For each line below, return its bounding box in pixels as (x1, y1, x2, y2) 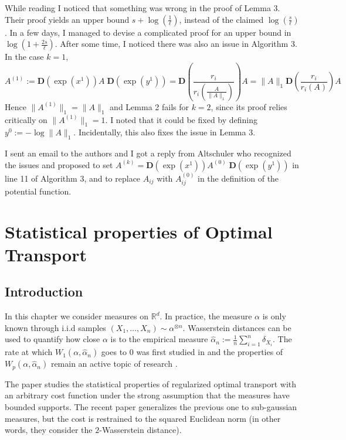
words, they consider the (5, 424, 93, 436)
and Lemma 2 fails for (110, 100, 189, 112)
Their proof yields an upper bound (5, 13, 130, 25)
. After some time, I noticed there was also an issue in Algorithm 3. (55, 37, 297, 50)
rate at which (5, 346, 53, 358)
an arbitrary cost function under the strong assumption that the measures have (5, 389, 290, 401)
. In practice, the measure (160, 310, 252, 322)
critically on (5, 113, 48, 125)
